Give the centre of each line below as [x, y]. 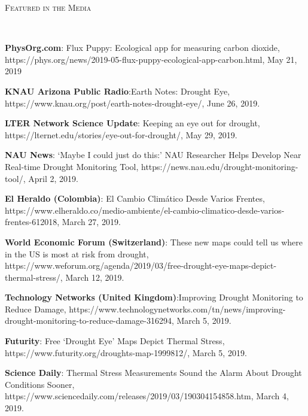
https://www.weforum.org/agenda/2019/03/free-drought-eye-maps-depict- [141, 265]
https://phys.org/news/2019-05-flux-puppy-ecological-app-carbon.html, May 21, [151, 59]
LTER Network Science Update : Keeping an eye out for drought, [132, 123]
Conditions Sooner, [40, 384]
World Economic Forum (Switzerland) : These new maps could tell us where [154, 242]
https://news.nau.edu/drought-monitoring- [219, 166]
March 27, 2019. [91, 222]
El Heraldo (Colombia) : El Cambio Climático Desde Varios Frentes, [135, 198]
